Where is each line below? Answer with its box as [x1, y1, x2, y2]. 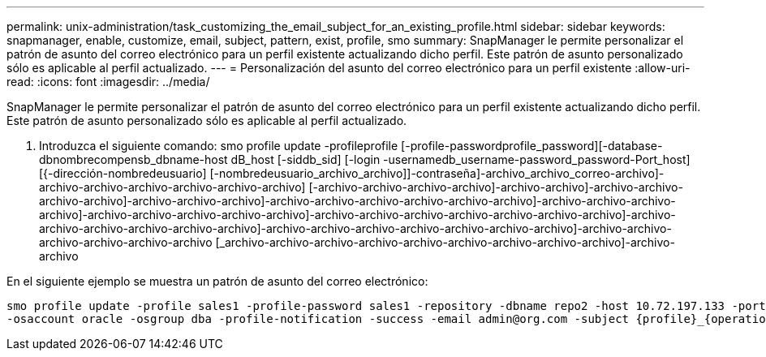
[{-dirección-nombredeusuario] [39, 166, 207, 180]
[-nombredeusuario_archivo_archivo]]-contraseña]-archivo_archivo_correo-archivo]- [209, 166, 665, 180]
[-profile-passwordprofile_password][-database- [401, 139, 663, 153]
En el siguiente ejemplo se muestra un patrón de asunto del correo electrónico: [6, 274, 428, 288]
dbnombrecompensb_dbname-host [39, 153, 228, 166]
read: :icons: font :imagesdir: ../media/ [6, 75, 210, 88]
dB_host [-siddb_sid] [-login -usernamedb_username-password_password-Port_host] [230, 153, 691, 166]
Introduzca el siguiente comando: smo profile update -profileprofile [39, 139, 398, 153]
